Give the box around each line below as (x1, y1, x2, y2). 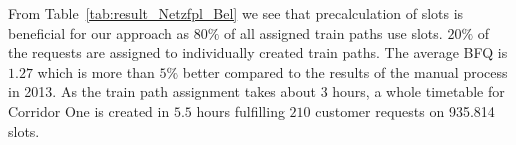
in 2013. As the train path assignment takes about (8, 81, 316, 102)
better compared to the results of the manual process (182, 61, 508, 82)
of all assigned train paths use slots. (224, 22, 443, 43)
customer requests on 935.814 (315, 100, 495, 121)
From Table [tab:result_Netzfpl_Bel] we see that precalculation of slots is (8, 3, 464, 23)
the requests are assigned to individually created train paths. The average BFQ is (8, 42, 508, 63)
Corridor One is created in (8, 100, 170, 121)
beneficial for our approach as (8, 22, 190, 43)
